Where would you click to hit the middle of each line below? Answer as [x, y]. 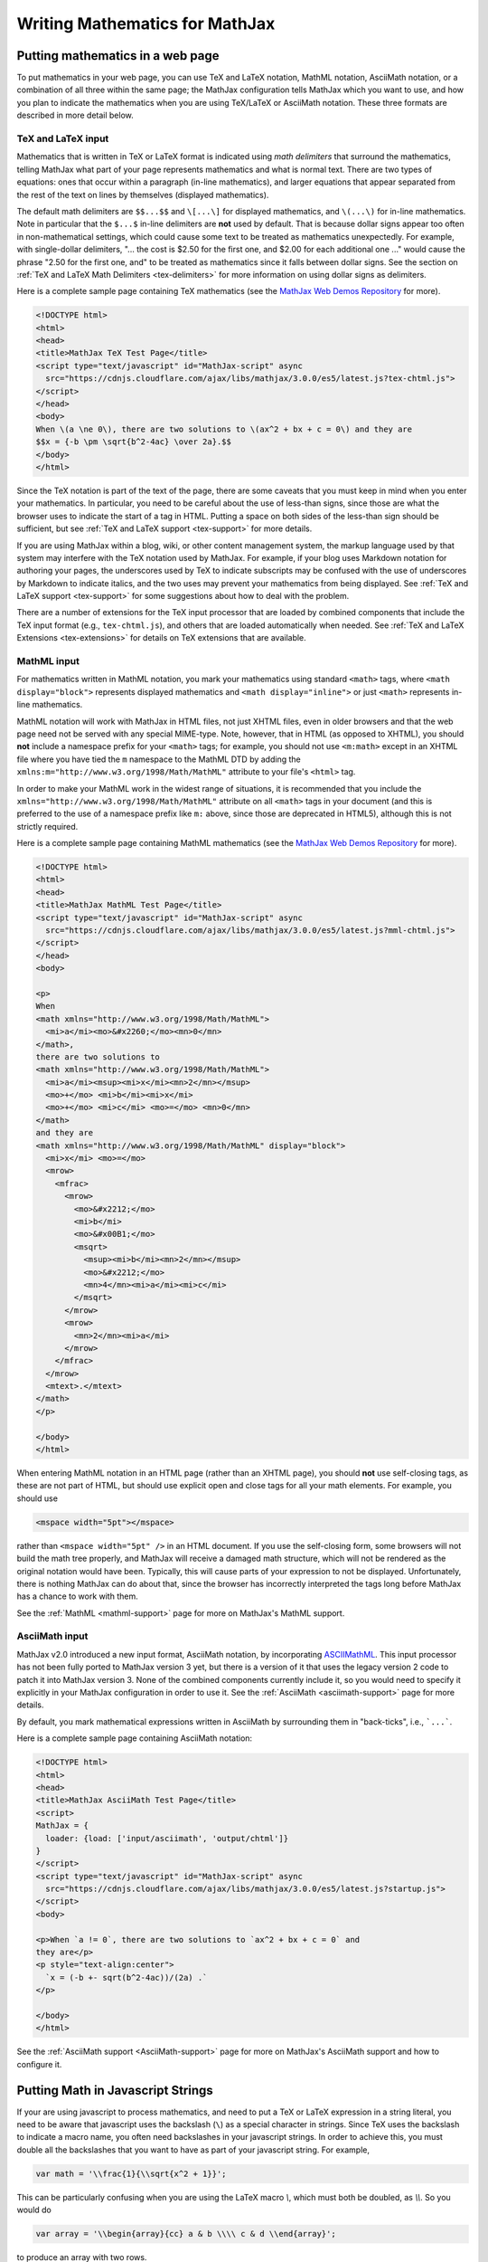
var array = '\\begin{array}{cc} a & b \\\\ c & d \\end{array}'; [186, 2234]
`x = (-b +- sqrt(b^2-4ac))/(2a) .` [127, 1977]
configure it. [39, 2064]
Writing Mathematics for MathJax [146, 24]
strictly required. [47, 826]
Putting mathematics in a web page [118, 56]
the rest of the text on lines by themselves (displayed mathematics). [143, 195]
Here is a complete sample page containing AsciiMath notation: [135, 1738]
